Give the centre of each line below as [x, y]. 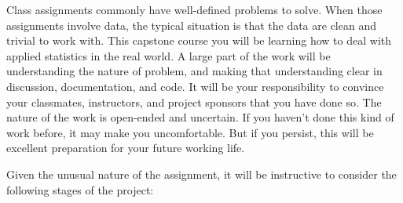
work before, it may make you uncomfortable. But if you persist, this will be [190, 132]
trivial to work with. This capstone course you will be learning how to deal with [199, 40]
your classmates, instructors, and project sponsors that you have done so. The [194, 101]
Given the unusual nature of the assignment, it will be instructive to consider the [201, 174]
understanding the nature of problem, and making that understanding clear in [194, 71]
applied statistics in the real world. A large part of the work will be [169, 55]
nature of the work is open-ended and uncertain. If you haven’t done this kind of [200, 117]
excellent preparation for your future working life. [126, 148]
